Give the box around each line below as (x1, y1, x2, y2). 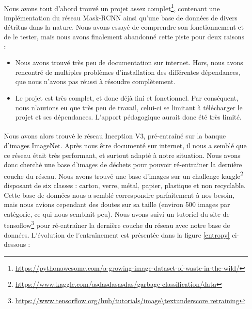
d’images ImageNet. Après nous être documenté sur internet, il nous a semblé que (4, 140, 247, 150)
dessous (4, 239, 26, 249)
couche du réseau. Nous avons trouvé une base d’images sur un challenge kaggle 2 (4, 169, 243, 181)
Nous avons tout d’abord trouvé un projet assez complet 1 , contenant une (4, 1, 220, 13)
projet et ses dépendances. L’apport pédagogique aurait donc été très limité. (15, 112, 242, 122)
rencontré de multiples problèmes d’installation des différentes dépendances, (15, 67, 240, 77)
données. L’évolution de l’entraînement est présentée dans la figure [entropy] (4, 229, 230, 240)
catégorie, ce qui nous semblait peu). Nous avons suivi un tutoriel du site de (4, 208, 230, 219)
